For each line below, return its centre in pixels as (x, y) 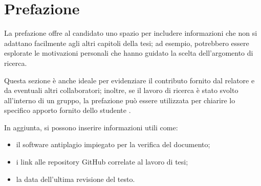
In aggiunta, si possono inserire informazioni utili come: (91, 127)
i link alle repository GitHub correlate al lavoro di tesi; (102, 162)
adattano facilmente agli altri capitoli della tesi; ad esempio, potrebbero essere (127, 43)
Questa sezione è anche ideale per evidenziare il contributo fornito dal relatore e (129, 80)
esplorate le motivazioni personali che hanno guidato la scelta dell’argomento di (129, 53)
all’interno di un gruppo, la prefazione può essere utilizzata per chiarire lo (120, 100)
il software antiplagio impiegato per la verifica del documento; (113, 144)
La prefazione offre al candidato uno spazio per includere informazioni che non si (131, 33)
